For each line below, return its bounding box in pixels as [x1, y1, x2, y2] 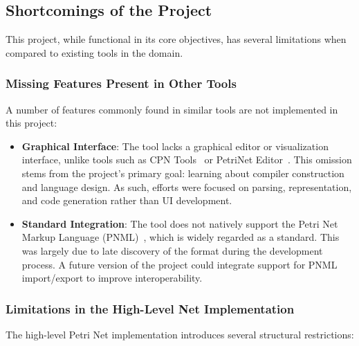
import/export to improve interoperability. [21, 271, 203, 285]
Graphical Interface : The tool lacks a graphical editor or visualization [21, 138, 329, 153]
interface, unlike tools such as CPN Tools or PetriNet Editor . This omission [21, 152, 352, 167]
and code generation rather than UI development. [21, 193, 232, 208]
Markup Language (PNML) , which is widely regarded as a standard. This [21, 230, 340, 244]
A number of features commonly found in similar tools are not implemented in [6, 102, 338, 116]
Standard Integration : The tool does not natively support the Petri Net [21, 216, 338, 230]
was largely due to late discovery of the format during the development [21, 243, 323, 257]
